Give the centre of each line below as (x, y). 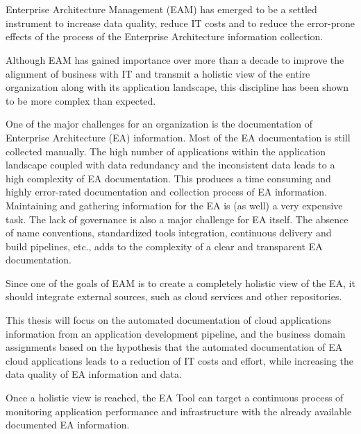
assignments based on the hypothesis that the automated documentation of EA (174, 347)
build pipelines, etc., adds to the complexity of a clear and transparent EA (164, 246)
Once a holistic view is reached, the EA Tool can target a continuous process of (175, 398)
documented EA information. (68, 425)
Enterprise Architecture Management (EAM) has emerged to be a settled (161, 9)
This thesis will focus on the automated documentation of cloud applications (169, 320)
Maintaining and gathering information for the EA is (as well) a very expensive (174, 205)
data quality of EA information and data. (94, 374)
